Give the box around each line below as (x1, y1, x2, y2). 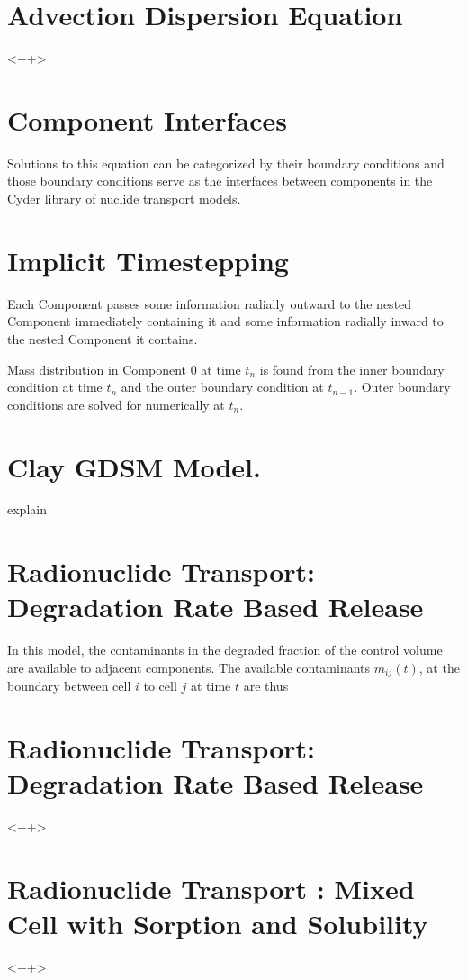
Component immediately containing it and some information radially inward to (7, 312, 444, 331)
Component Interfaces (7, 101, 287, 138)
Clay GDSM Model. (7, 448, 261, 485)
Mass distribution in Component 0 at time (7, 359, 241, 378)
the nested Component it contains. (7, 329, 198, 348)
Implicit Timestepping (7, 241, 289, 278)
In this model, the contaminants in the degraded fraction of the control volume (7, 640, 443, 659)
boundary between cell (7, 676, 131, 695)
